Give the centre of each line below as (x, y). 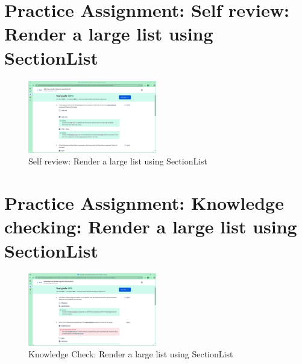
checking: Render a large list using (151, 226)
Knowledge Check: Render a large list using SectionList (131, 354)
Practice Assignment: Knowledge (144, 203)
